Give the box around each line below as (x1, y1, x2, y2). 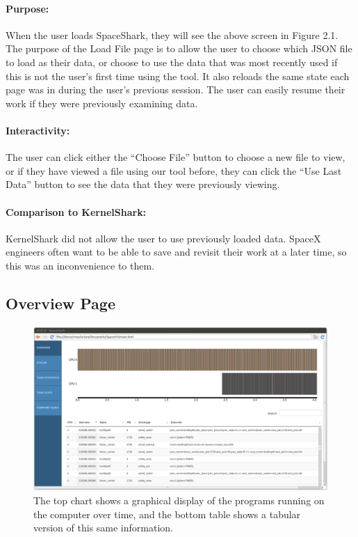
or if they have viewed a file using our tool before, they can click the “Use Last (6, 163, 342, 178)
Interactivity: (6, 123, 70, 137)
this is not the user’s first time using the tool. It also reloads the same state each (6, 68, 350, 83)
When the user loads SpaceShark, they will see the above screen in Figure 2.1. (6, 27, 339, 42)
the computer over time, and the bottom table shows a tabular (33, 506, 301, 521)
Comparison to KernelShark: (6, 204, 147, 219)
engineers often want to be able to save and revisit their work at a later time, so (6, 244, 347, 259)
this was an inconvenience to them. (6, 258, 155, 272)
